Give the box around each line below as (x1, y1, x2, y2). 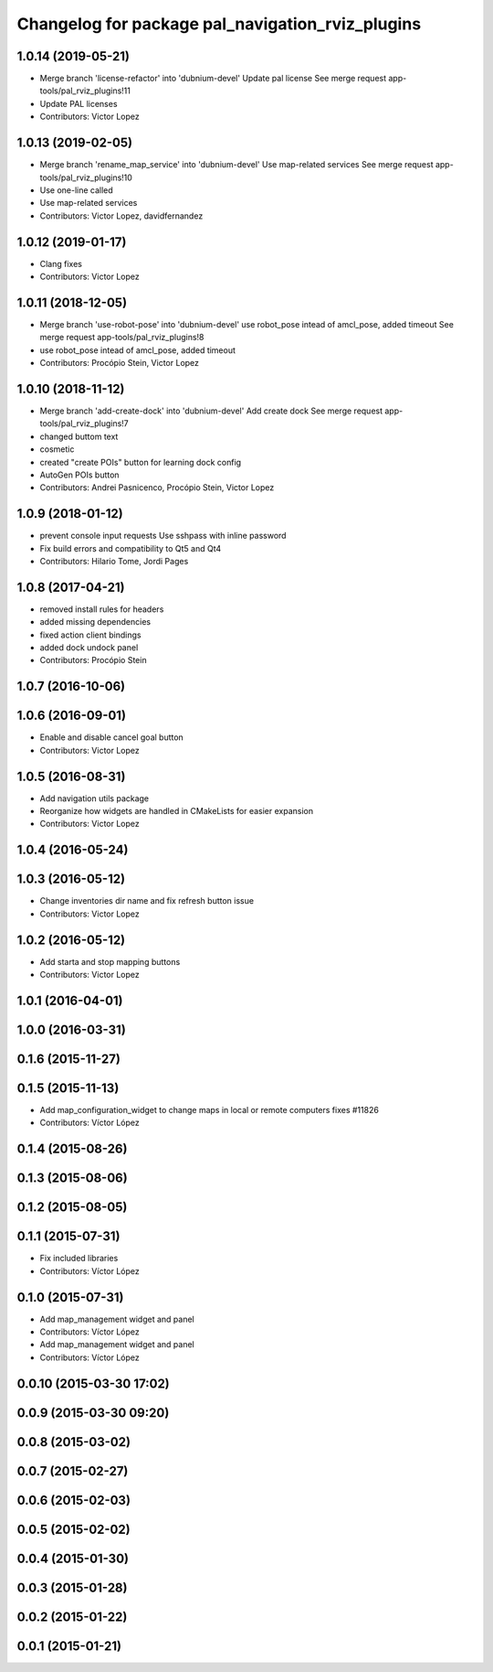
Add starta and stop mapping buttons (39, 956, 181, 967)
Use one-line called (39, 184, 113, 196)
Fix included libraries (39, 1253, 119, 1264)
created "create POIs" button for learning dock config (39, 456, 242, 467)
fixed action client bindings (39, 629, 142, 640)
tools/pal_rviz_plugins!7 (39, 418, 130, 429)
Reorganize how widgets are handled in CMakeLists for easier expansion (39, 806, 314, 817)
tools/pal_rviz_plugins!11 (39, 85, 131, 96)
